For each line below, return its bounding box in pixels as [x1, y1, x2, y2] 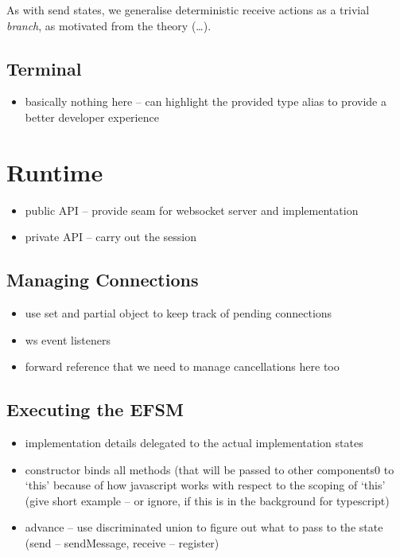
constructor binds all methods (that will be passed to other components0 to [25, 461, 394, 477]
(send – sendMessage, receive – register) [25, 535, 219, 551]
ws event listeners [25, 331, 111, 348]
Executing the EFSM [6, 397, 184, 422]
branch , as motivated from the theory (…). [6, 17, 212, 33]
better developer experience [25, 108, 159, 125]
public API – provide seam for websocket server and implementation [25, 201, 359, 218]
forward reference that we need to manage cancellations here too [25, 358, 340, 375]
